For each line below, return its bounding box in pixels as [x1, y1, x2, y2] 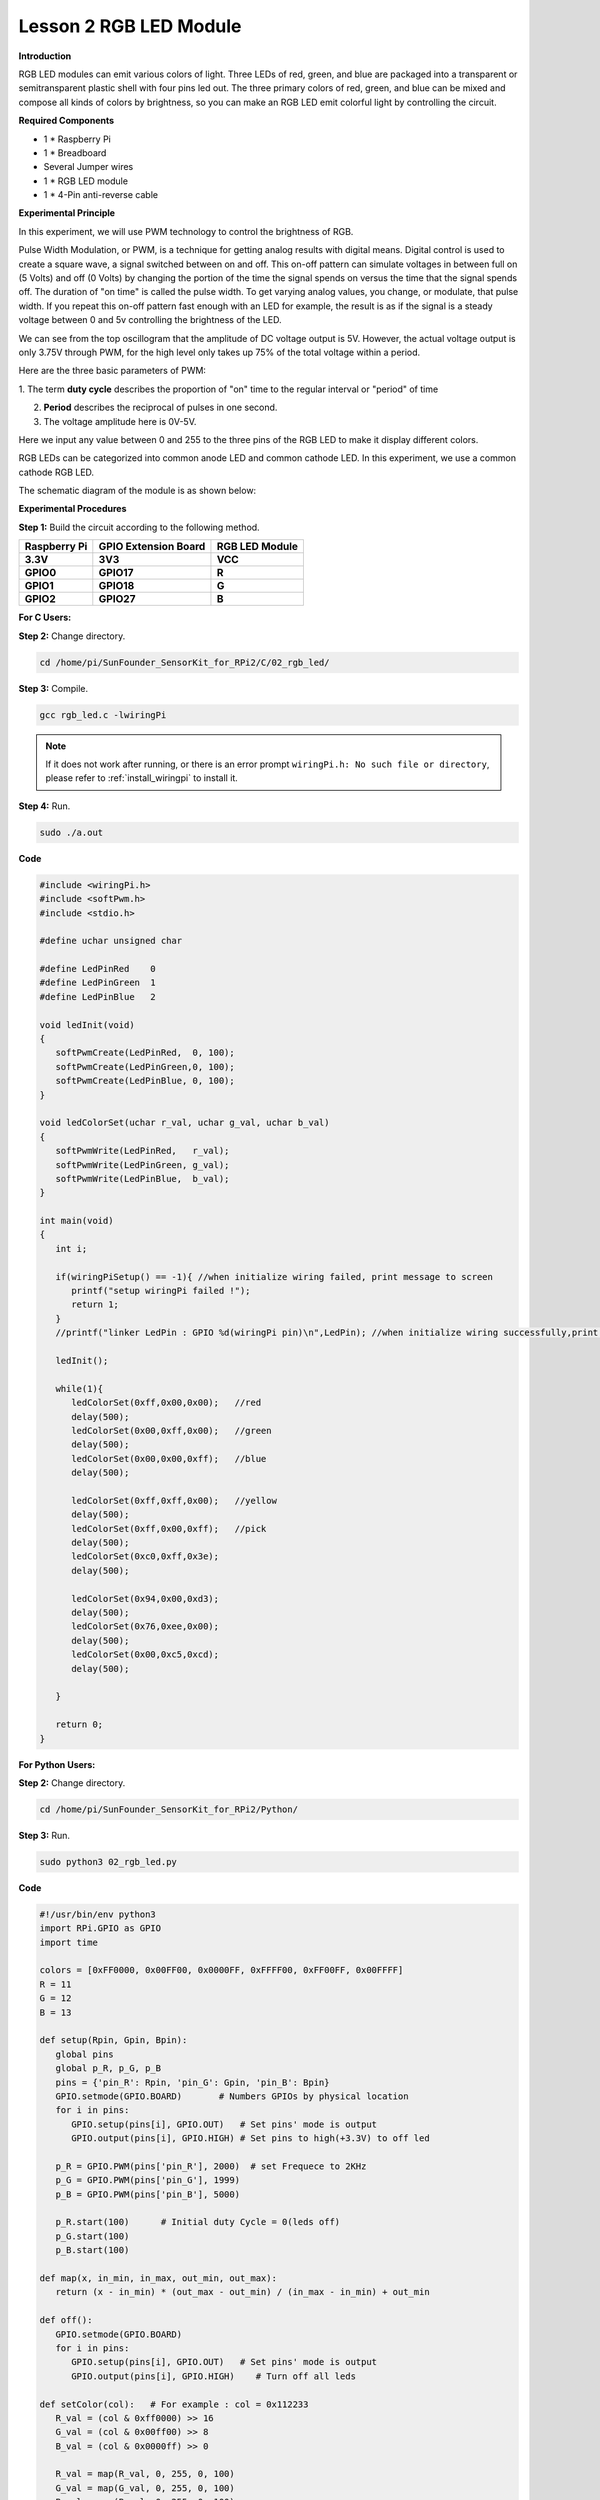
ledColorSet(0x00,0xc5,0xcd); [71, 1649, 220, 1660]
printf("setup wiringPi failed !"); [71, 1285, 251, 1297]
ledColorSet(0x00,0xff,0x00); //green [71, 1425, 272, 1436]
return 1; [71, 1299, 120, 1310]
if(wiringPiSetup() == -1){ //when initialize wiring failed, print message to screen [55, 1271, 494, 1282]
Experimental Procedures [18, 503, 127, 515]
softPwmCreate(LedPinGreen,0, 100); [55, 1061, 235, 1072]
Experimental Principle [18, 207, 115, 219]
